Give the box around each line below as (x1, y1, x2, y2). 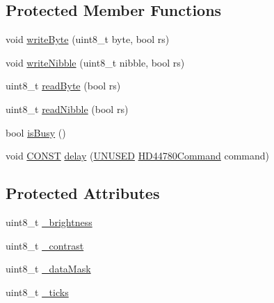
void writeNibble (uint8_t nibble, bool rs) (6, 55, 185, 69)
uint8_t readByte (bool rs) (6, 78, 121, 93)
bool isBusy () (6, 125, 66, 139)
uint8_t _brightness (6, 214, 92, 229)
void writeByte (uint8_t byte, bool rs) (6, 32, 170, 46)
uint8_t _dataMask (6, 261, 91, 276)
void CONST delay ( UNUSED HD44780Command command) (6, 148, 270, 163)
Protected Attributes (6, 182, 160, 204)
